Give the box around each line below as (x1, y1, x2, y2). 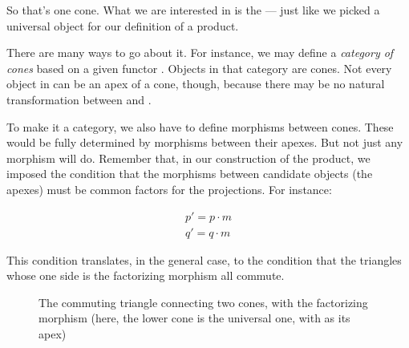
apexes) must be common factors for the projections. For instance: (6, 180, 332, 197)
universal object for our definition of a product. (6, 17, 239, 34)
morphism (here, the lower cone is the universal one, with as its (38, 310, 350, 326)
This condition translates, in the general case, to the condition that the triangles (6, 251, 402, 268)
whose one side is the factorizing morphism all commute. (6, 267, 285, 284)
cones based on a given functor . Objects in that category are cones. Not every (6, 59, 392, 76)
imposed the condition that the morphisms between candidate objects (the (6, 165, 373, 182)
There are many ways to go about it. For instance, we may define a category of (6, 44, 394, 61)
